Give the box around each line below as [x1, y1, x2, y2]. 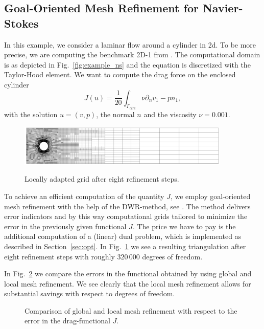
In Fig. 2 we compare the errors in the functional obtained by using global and [4, 268, 252, 279]
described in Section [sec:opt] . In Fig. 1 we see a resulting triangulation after [4, 240, 246, 251]
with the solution [4, 109, 58, 119]
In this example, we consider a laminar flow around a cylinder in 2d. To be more [4, 39, 256, 50]
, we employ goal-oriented [170, 190, 251, 201]
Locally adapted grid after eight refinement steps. [25, 173, 179, 184]
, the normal [96, 109, 135, 119]
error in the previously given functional [4, 221, 127, 231]
